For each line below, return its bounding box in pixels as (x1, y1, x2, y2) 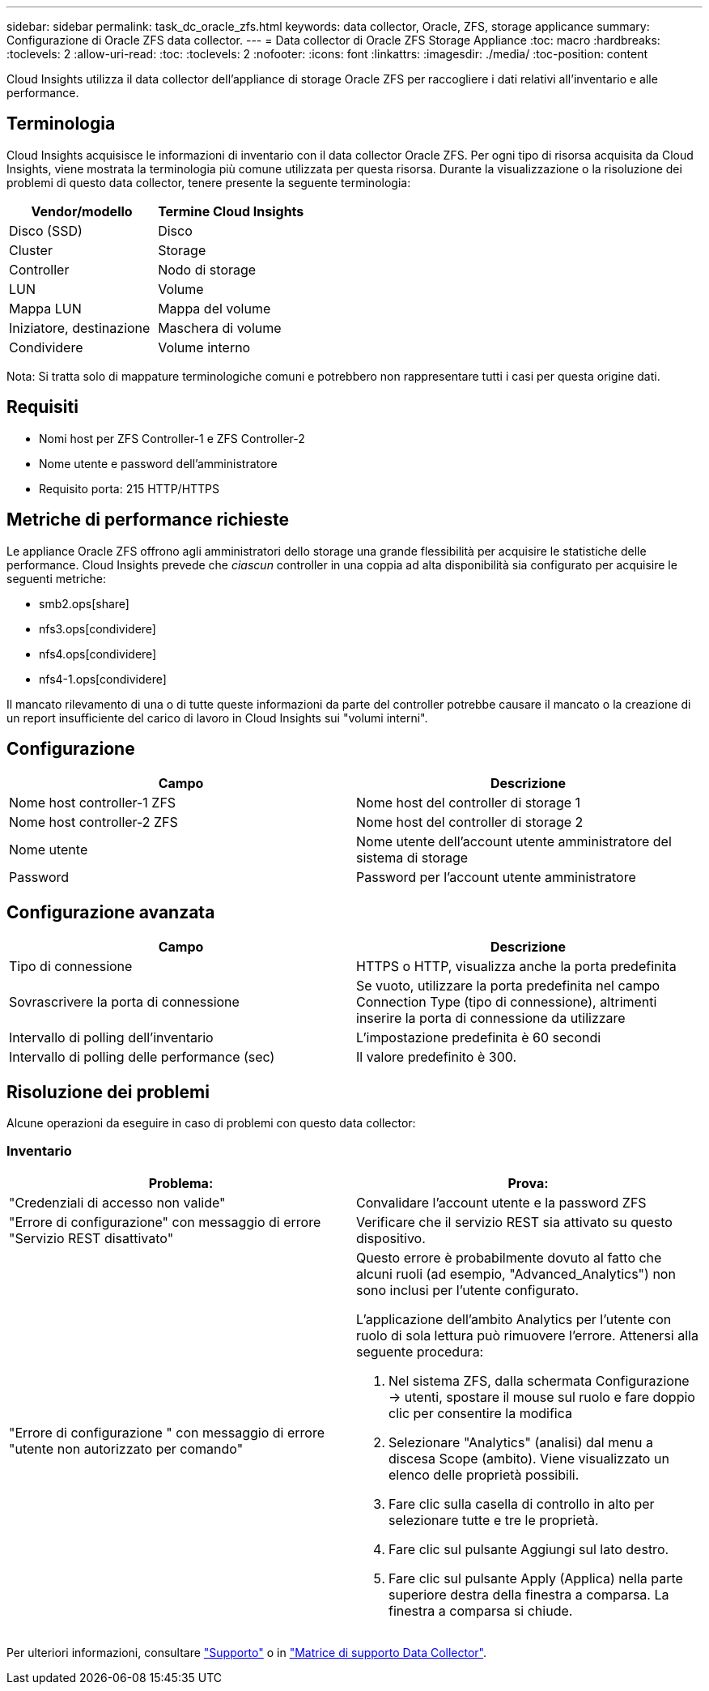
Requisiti (6, 397, 79, 418)
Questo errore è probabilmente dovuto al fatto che (356, 1249, 662, 1266)
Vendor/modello (31, 202, 133, 219)
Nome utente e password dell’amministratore (39, 456, 278, 471)
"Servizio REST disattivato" (9, 1229, 174, 1246)
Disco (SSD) (9, 222, 83, 239)
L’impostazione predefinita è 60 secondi (356, 1029, 601, 1046)
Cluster (9, 241, 53, 258)
